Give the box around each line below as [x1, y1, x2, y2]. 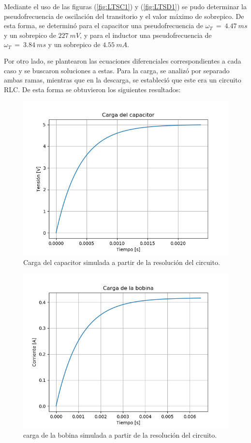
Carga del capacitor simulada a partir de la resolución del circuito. [23, 257, 220, 267]
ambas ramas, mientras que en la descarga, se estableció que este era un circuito [4, 75, 241, 85]
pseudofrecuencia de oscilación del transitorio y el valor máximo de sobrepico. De [4, 11, 244, 21]
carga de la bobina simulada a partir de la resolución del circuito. [23, 430, 217, 440]
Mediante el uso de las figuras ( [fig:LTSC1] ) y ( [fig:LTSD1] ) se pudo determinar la [4, 1, 247, 11]
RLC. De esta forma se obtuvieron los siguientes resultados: [4, 84, 181, 94]
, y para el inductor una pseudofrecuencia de [80, 30, 212, 40]
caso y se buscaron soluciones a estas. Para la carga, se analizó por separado [4, 65, 230, 75]
